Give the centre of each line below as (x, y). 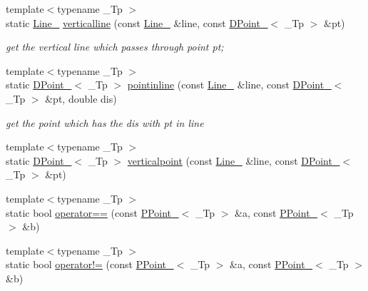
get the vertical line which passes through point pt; (115, 47)
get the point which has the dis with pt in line (105, 122)
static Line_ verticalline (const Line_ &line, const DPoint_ (137, 22)
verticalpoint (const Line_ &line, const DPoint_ (234, 160)
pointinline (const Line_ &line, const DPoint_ (229, 85)
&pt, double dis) (81, 98)
